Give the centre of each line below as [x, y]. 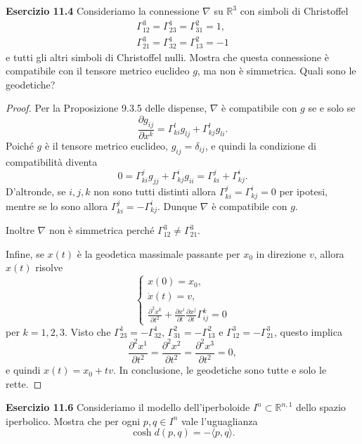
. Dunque [177, 205]
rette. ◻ [24, 383]
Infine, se [25, 253]
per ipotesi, [303, 191]
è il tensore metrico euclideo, [106, 145]
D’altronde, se [36, 191]
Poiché [20, 145]
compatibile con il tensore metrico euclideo [98, 71]
